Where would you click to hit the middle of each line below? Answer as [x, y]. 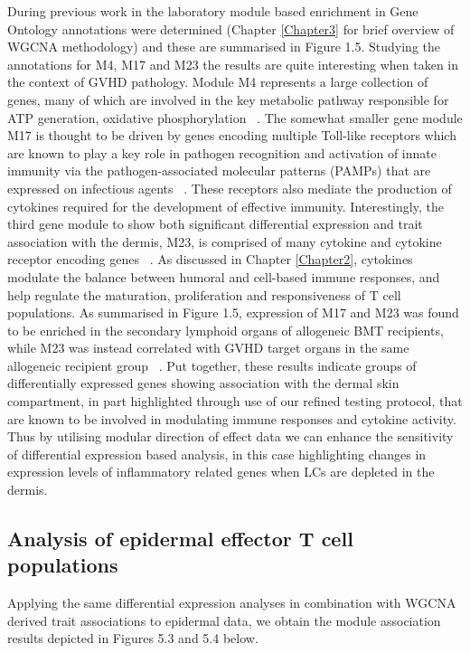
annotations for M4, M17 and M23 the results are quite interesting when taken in [233, 64]
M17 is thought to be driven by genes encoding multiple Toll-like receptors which [232, 135]
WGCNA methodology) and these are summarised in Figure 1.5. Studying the [224, 47]
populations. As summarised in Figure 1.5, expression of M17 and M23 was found [233, 312]
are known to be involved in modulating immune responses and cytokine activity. [232, 418]
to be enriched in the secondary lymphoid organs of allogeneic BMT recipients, [226, 330]
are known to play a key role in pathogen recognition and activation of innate [222, 152]
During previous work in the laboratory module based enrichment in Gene [213, 11]
